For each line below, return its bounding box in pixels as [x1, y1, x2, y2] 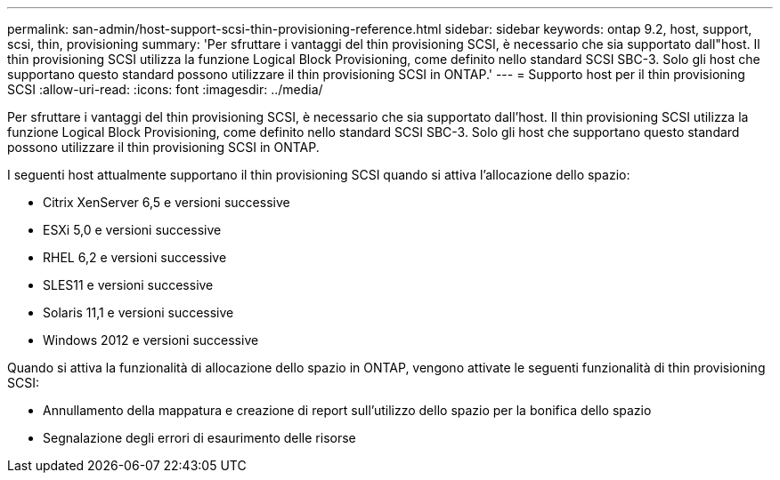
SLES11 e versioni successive [43, 277, 214, 292]
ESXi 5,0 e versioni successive [43, 222, 222, 237]
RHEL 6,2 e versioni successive [43, 250, 227, 265]
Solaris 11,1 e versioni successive [43, 305, 234, 320]
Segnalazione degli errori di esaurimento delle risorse [43, 430, 356, 445]
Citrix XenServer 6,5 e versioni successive [43, 195, 290, 210]
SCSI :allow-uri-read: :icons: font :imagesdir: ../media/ [7, 82, 323, 97]
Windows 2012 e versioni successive [43, 332, 259, 348]
